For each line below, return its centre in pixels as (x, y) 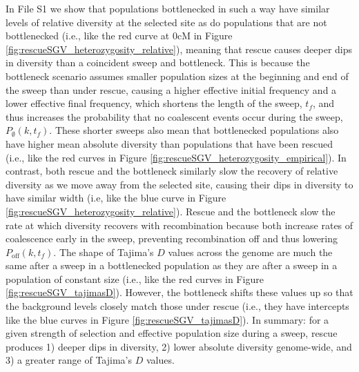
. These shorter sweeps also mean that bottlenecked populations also (194, 130)
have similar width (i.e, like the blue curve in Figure (116, 198)
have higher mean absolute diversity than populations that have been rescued (169, 143)
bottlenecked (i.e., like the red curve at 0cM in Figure (119, 36)
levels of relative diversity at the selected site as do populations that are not (166, 22)
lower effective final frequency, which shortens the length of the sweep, (154, 103)
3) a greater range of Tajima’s (69, 360)
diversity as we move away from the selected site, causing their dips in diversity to (179, 184)
